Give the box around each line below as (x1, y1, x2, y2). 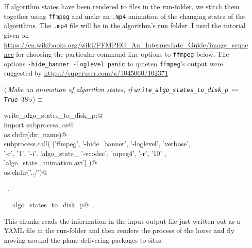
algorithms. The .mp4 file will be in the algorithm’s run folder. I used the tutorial (4, 20, 246, 31)
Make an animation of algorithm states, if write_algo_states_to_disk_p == (7, 84, 239, 94)
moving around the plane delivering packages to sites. (4, 234, 163, 245)
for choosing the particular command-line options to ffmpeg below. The (16, 49, 229, 59)
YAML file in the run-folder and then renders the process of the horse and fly (4, 225, 235, 235)
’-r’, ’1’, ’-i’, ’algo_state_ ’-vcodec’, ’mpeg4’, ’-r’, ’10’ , (4, 148, 166, 158)
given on (4, 30, 29, 40)
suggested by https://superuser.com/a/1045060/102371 (4, 68, 168, 78)
